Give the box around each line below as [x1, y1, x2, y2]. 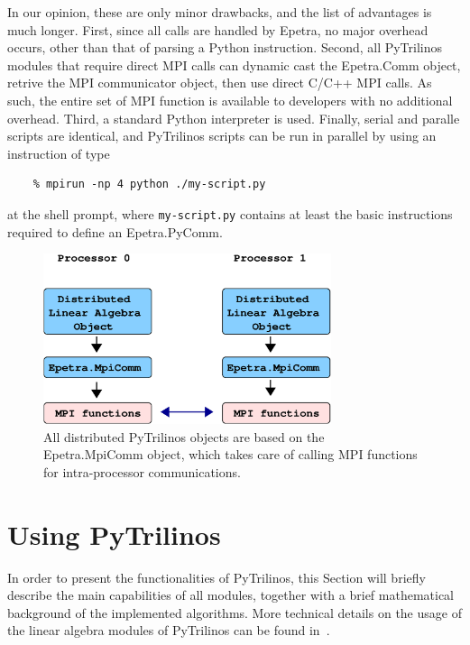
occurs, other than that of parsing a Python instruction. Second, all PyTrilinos [7, 38, 443, 57]
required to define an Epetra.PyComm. [7, 222, 223, 241]
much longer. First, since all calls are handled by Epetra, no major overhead [7, 20, 429, 39]
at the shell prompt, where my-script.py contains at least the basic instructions [7, 204, 453, 223]
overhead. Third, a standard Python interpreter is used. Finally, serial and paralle [7, 108, 460, 127]
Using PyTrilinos [7, 515, 221, 552]
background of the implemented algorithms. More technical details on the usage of [7, 603, 462, 622]
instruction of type [7, 143, 110, 162]
